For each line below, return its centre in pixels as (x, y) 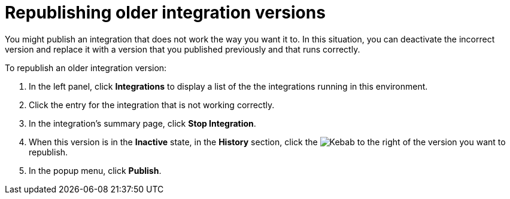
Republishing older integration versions (165, 13)
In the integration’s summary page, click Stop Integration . (142, 123)
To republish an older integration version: (86, 68)
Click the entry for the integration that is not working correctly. (152, 105)
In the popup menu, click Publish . (95, 170)
